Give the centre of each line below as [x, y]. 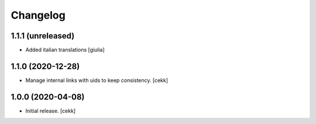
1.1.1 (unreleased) [43, 36]
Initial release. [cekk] [51, 111]
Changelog [38, 15]
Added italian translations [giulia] [65, 50]
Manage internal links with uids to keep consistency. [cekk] [97, 80]
